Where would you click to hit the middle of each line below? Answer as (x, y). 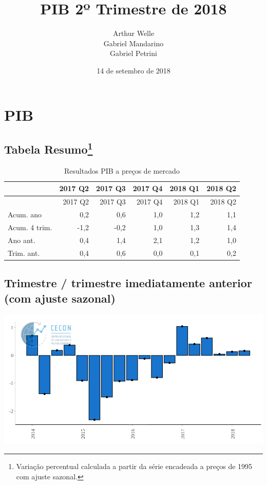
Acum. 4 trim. (30, 227)
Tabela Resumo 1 (49, 148)
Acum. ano (25, 214)
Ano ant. (22, 240)
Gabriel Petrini (133, 53)
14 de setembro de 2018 (133, 70)
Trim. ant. (24, 253)
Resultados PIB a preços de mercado (122, 170)
